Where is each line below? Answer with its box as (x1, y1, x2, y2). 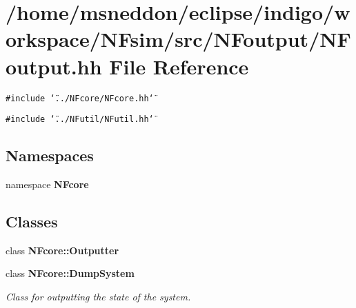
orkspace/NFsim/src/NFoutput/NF (6, 25, 351, 53)
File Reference (109, 52, 249, 80)
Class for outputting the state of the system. (6, 289, 191, 303)
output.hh (6, 52, 102, 80)
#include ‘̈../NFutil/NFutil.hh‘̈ (6, 114, 154, 125)
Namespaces (6, 145, 94, 166)
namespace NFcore (6, 177, 89, 192)
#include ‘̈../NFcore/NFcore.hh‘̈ (6, 93, 154, 103)
